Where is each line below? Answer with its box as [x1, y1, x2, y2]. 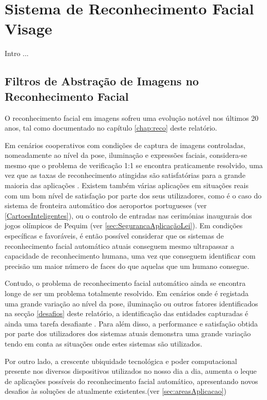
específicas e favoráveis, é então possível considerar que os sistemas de [5, 230, 224, 241]
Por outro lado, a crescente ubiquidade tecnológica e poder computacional [5, 355, 237, 366]
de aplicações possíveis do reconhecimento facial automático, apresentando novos [5, 375, 258, 386]
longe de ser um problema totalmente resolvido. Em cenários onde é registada [5, 288, 249, 298]
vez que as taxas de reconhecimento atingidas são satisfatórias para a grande [5, 170, 245, 180]
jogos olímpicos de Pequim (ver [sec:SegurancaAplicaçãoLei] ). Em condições [5, 220, 243, 231]
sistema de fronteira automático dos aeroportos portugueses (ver [5, 200, 207, 211]
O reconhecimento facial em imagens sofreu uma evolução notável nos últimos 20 [5, 112, 259, 123]
